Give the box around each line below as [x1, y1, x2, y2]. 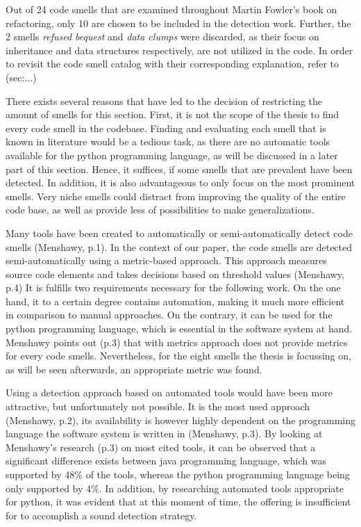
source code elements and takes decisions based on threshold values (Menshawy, [6, 266, 344, 281]
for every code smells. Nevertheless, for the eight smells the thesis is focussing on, [6, 348, 351, 363]
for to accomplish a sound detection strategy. [6, 508, 197, 522]
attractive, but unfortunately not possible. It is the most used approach [6, 399, 310, 414]
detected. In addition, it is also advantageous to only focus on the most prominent [6, 175, 355, 190]
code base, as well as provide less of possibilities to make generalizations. [6, 202, 314, 217]
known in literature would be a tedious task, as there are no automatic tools [6, 134, 330, 149]
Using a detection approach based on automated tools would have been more [6, 385, 333, 400]
